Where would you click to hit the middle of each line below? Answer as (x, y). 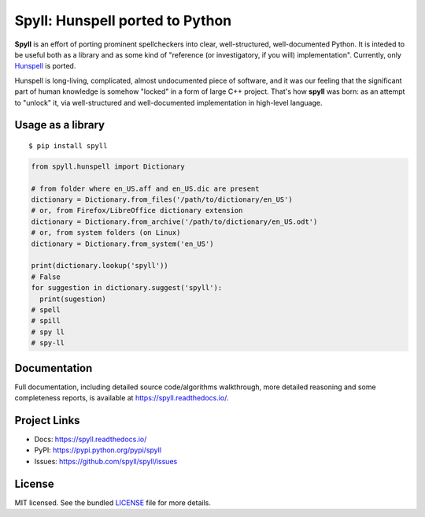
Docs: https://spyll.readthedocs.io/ (91, 439)
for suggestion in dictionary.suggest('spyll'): (127, 288)
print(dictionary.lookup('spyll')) (100, 266)
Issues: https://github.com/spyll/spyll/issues (106, 461)
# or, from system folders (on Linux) (106, 233)
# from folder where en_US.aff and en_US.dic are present (145, 188)
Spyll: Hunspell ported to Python (123, 20)
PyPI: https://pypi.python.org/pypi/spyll (98, 450)
